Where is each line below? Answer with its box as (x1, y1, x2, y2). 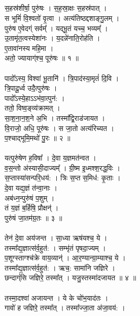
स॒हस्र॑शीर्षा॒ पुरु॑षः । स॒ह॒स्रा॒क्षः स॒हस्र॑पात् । (5, 3, 107, 13)
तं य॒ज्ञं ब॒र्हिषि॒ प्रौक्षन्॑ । (5, 202, 59, 213)
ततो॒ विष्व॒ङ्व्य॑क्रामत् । (5, 102, 60, 113)
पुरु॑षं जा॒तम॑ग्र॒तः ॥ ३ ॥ (5, 212, 62, 223)
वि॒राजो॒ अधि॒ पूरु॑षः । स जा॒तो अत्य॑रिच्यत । (5, 122, 115, 133)
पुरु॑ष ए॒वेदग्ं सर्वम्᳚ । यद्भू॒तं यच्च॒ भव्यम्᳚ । (5, 22, 108, 33)
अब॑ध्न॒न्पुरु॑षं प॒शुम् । (5, 192, 55, 203)
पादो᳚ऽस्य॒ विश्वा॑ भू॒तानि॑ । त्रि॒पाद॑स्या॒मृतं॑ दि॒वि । (5, 72, 119, 83)
